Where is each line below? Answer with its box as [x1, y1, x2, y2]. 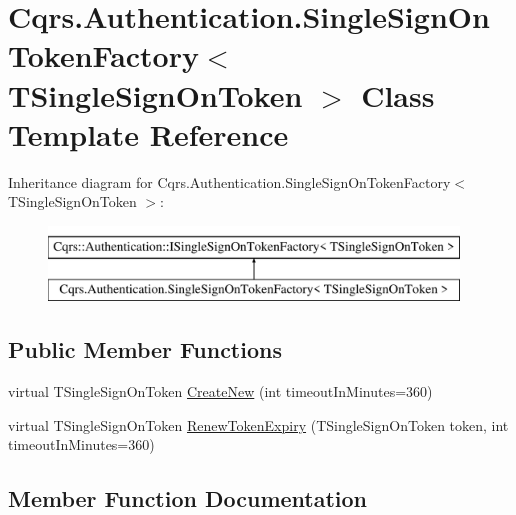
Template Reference [8, 113, 289, 154]
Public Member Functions [8, 334, 282, 365]
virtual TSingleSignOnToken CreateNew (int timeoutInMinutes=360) [8, 381, 433, 402]
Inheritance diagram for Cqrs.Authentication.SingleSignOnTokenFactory [8, 171, 451, 192]
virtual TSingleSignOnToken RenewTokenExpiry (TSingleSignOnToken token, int [8, 414, 509, 435]
